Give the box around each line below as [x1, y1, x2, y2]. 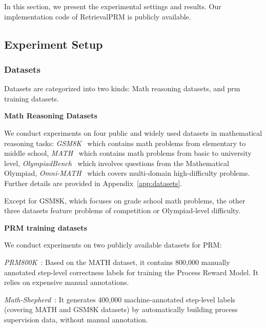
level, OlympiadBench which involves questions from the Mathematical [4, 157, 229, 168]
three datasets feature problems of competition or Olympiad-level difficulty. [4, 205, 241, 216]
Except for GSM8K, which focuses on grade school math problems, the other [4, 195, 245, 206]
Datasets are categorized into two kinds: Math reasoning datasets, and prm [4, 83, 240, 94]
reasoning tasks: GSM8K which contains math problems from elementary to [4, 137, 246, 148]
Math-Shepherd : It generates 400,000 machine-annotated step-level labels [4, 294, 236, 304]
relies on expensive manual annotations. [4, 277, 129, 288]
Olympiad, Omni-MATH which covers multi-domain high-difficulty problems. [4, 168, 250, 178]
